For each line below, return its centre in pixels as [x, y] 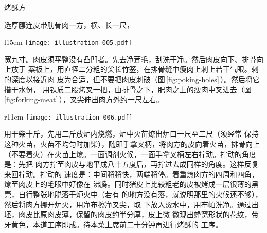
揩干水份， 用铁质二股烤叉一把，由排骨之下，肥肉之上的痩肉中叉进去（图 [128, 89]
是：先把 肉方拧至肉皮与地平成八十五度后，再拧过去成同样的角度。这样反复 [131, 164]
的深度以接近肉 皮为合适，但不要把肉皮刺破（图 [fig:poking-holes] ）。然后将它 [132, 79]
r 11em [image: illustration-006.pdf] [68, 116]
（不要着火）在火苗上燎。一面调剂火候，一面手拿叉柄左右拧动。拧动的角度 [130, 154]
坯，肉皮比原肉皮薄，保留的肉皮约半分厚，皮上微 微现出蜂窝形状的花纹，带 [131, 214]
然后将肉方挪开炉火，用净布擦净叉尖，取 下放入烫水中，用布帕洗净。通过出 [131, 204]
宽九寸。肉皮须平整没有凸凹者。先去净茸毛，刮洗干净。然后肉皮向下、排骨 [130, 59]
